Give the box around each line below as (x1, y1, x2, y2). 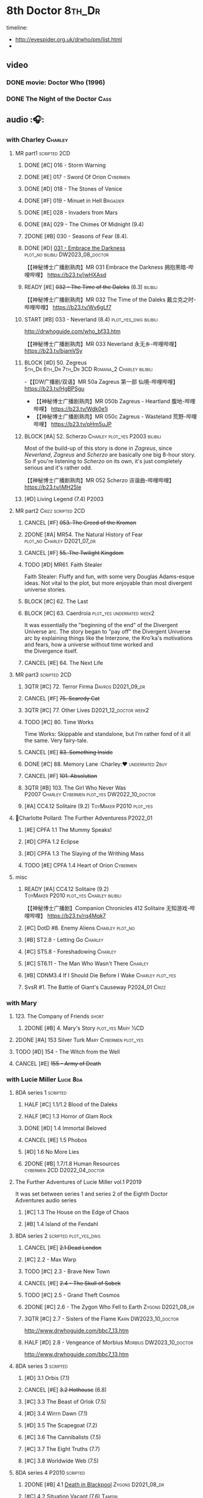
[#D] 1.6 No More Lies (24, 1148, 79, 1156)
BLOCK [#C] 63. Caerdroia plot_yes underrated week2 (24, 609, 155, 617)
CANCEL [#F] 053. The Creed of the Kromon (24, 519, 137, 526)
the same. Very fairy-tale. (24, 736, 88, 744)
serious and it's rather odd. (24, 464, 93, 471)
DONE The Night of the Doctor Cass (6, 95, 112, 103)
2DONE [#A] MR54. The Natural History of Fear (24, 531, 143, 538)
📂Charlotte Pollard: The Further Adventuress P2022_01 (15, 814, 153, 821)
